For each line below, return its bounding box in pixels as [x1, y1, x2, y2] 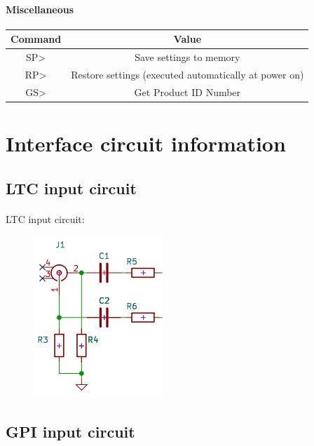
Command [11, 32, 62, 46]
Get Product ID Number [134, 84, 241, 99]
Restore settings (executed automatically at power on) [71, 67, 304, 81]
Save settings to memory [135, 50, 240, 65]
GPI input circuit [6, 421, 135, 442]
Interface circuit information [6, 129, 286, 158]
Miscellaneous [6, 1, 74, 16]
